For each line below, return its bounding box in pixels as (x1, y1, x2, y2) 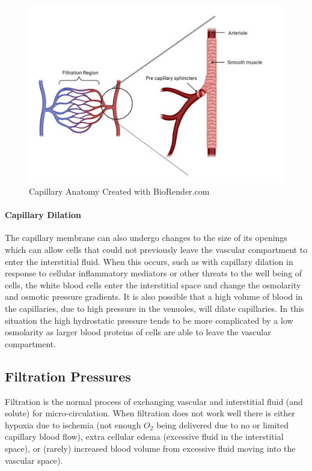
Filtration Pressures (5, 366, 131, 385)
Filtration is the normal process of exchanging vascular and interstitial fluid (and (5, 395, 303, 407)
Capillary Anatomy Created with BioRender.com (29, 185, 210, 198)
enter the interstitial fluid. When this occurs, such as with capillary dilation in (5, 255, 293, 267)
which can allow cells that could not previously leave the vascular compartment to (5, 243, 308, 256)
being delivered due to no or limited (156, 418, 289, 431)
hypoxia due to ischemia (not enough (5, 418, 141, 431)
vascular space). (5, 454, 63, 466)
